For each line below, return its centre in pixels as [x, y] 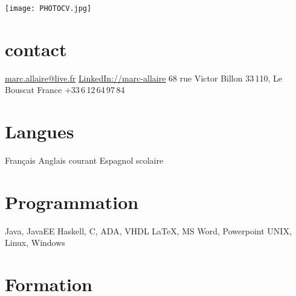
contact [36, 49]
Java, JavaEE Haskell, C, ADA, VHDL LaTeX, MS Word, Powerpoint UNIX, [148, 230]
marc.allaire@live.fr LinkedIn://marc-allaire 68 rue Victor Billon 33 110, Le [144, 78]
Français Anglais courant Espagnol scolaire [84, 160]
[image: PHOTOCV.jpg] [48, 8]
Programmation [72, 201]
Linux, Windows [35, 243]
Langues [40, 131]
